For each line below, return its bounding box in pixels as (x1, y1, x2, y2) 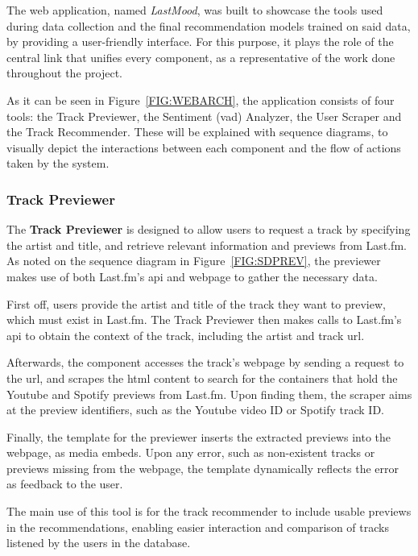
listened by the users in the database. (6, 534, 191, 551)
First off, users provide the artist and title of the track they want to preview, (6, 295, 386, 312)
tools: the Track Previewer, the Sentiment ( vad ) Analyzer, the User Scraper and (6, 107, 402, 124)
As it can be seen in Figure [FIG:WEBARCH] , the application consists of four (6, 91, 395, 108)
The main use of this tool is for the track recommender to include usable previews (6, 503, 412, 520)
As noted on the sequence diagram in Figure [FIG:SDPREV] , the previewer (6, 252, 381, 269)
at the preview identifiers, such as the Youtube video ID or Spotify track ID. (6, 401, 385, 418)
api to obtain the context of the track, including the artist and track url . (6, 326, 365, 343)
